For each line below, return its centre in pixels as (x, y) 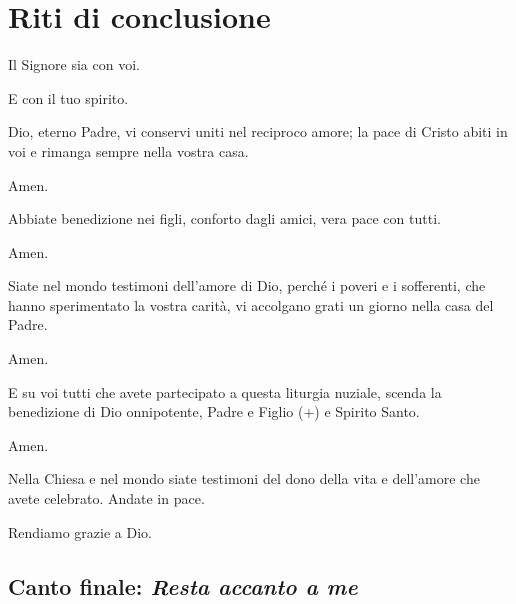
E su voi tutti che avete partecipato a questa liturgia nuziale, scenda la (225, 391)
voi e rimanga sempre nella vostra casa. (128, 150)
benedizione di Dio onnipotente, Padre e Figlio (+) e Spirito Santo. (214, 411)
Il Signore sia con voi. (74, 64)
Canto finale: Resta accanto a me (183, 585)
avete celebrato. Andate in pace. (106, 498)
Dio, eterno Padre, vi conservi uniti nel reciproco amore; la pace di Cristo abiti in (258, 131)
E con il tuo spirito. (68, 97)
